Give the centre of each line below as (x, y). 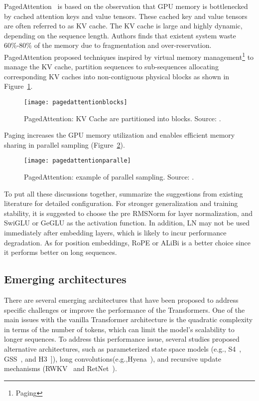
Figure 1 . (18, 86)
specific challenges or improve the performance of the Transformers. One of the (125, 309)
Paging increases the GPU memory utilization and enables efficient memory (120, 135)
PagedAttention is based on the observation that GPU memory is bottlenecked (126, 6)
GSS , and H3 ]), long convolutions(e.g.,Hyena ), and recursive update (113, 358)
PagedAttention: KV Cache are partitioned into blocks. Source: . (123, 118)
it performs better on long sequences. (61, 252)
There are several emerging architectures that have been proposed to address (121, 300)
